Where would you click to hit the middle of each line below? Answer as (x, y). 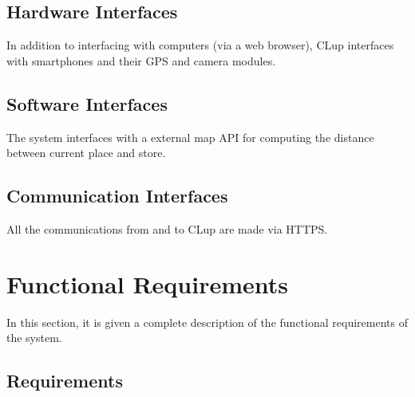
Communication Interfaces (117, 196)
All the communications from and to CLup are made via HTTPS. (167, 228)
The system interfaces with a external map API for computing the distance (190, 137)
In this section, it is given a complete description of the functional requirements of (207, 322)
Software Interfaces (87, 103)
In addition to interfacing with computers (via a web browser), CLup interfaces (200, 45)
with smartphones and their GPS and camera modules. (141, 60)
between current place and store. (86, 153)
